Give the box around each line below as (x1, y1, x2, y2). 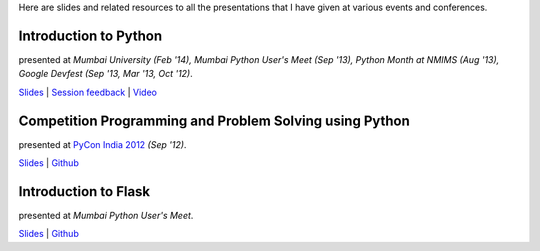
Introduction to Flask (18, 183, 151, 200)
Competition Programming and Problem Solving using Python (18, 112, 410, 129)
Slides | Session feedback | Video (18, 86, 157, 98)
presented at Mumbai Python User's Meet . (18, 209, 194, 221)
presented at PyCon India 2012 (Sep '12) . (18, 138, 187, 150)
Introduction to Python (18, 27, 163, 44)
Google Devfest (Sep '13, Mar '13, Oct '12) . (18, 68, 194, 80)
